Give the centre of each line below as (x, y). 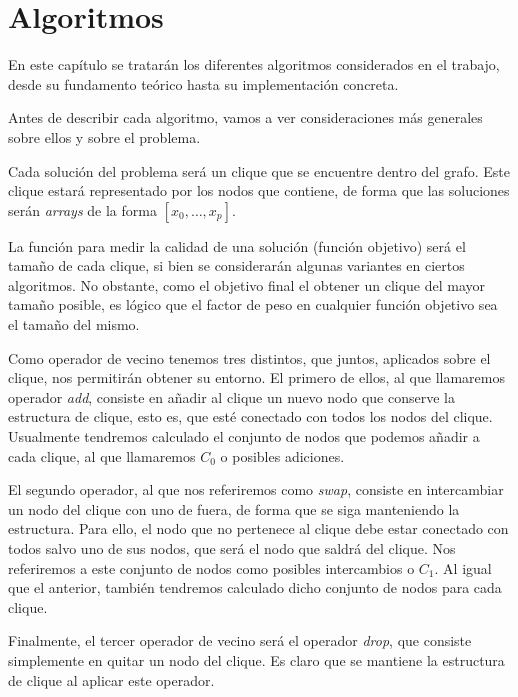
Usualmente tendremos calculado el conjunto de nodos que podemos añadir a (244, 436)
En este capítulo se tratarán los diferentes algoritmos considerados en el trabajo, (254, 64)
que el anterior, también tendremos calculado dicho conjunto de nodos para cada (255, 587)
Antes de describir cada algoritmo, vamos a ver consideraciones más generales (245, 117)
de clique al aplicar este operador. (111, 679)
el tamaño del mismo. (74, 324)
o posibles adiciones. (282, 455)
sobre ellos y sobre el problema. (104, 136)
